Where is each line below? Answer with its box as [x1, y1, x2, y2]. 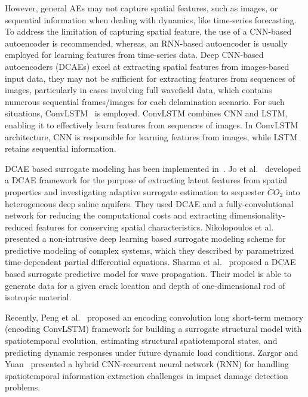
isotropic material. [5, 291, 72, 303]
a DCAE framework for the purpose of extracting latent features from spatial [5, 174, 288, 186]
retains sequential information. [5, 142, 116, 155]
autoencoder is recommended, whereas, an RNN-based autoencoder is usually [5, 36, 288, 49]
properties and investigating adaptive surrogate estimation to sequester [5, 185, 265, 198]
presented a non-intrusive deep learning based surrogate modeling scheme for [5, 232, 286, 245]
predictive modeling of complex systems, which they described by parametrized [5, 244, 294, 256]
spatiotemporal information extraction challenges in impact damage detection [5, 369, 288, 381]
